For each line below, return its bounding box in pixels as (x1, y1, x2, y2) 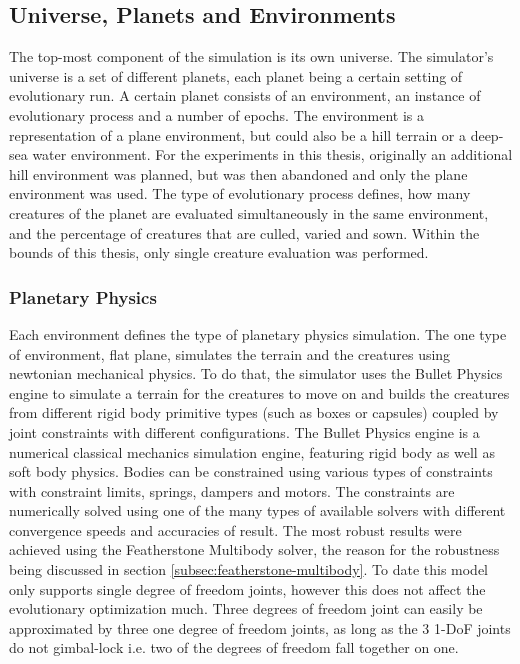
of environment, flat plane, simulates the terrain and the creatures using (9, 343, 451, 364)
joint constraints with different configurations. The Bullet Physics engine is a (9, 421, 480, 442)
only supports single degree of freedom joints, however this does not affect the (9, 578, 486, 599)
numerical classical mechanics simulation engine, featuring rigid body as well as (9, 441, 495, 462)
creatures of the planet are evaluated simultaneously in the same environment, (9, 202, 489, 223)
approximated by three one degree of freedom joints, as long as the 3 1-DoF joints (9, 617, 511, 638)
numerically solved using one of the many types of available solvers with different (9, 500, 506, 521)
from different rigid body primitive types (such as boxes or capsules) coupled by (9, 402, 499, 423)
